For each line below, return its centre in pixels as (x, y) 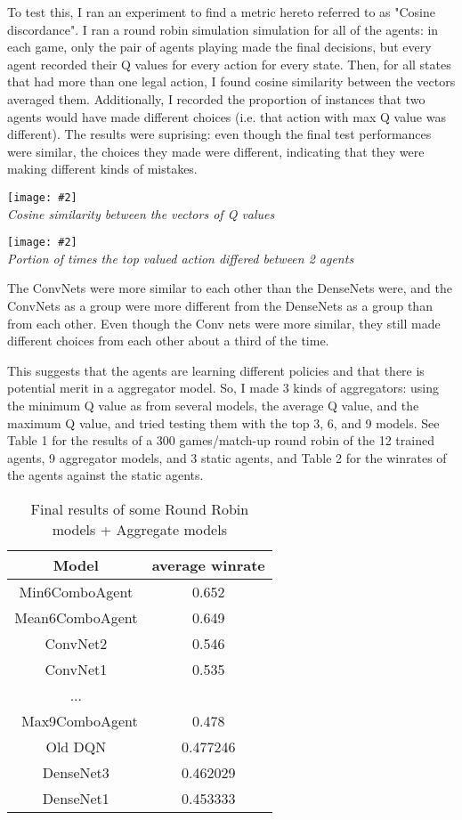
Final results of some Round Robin (140, 508)
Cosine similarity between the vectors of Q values (141, 213)
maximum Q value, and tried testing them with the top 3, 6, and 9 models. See (223, 422)
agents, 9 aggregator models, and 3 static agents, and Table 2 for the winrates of (227, 457)
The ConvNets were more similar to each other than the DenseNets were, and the (230, 288)
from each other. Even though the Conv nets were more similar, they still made (224, 323)
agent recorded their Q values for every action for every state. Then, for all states (229, 64)
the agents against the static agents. (105, 475)
